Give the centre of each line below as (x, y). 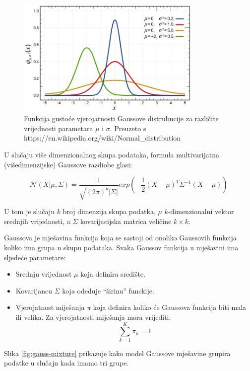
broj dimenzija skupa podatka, (109, 211)
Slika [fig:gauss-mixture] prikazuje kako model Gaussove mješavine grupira (117, 353)
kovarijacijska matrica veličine (126, 221)
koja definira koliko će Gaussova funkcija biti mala (170, 307)
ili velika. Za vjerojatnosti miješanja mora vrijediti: (93, 317)
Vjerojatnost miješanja (50, 307)
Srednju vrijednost (44, 274)
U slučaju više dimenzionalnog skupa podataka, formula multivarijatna (112, 155)
